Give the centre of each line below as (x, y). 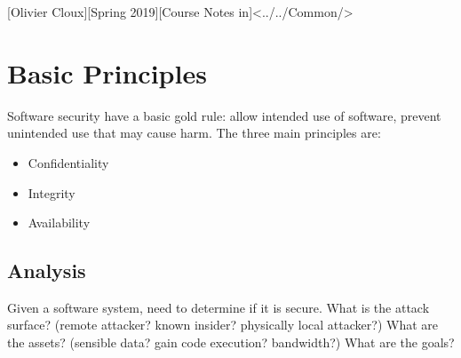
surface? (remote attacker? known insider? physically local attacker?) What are (223, 325)
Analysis (47, 270)
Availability (59, 223)
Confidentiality (68, 162)
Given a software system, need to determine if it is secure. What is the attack (219, 307)
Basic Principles (107, 72)
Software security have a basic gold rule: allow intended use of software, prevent (224, 115)
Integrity (52, 192)
